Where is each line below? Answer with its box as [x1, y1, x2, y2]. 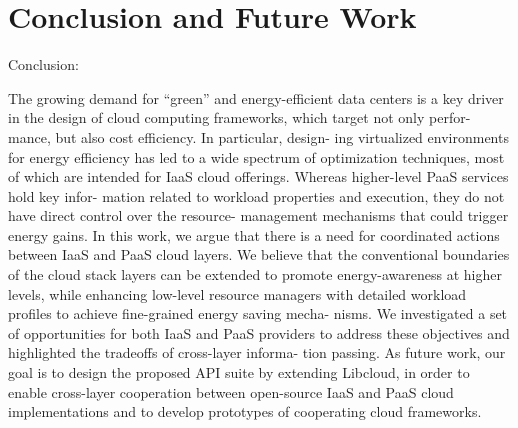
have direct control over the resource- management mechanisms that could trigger [8, 205, 509, 226]
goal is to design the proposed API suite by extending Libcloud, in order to [8, 362, 470, 383]
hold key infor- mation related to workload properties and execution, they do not [8, 185, 505, 206]
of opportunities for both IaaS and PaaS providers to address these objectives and [8, 322, 510, 343]
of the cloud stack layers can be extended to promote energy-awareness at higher [8, 264, 502, 285]
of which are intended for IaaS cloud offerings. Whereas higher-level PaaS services [8, 166, 509, 187]
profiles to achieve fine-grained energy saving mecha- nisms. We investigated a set [8, 303, 508, 324]
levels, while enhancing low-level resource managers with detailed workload [8, 283, 467, 304]
